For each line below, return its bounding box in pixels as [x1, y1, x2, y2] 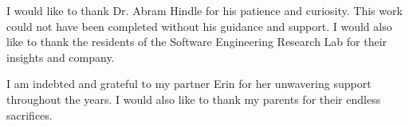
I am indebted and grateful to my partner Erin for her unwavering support [6, 75, 372, 92]
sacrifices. [6, 106, 53, 123]
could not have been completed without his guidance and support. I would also [6, 17, 392, 34]
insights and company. [6, 48, 115, 65]
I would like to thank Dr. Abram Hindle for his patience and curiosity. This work [6, 2, 403, 18]
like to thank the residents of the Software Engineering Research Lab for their [6, 33, 387, 50]
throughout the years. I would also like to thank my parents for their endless [6, 90, 381, 107]
